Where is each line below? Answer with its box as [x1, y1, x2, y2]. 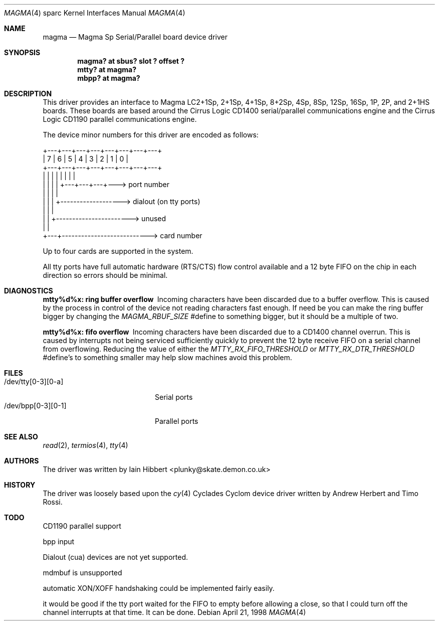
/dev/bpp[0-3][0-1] [4, 401, 67, 410]
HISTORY [4, 481, 36, 489]
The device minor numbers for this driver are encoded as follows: [43, 130, 259, 139]
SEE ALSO [4, 432, 38, 441]
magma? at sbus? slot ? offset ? [77, 57, 185, 65]
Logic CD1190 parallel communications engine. [43, 115, 197, 123]
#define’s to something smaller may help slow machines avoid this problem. [43, 353, 292, 362]
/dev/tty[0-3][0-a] [4, 377, 64, 386]
